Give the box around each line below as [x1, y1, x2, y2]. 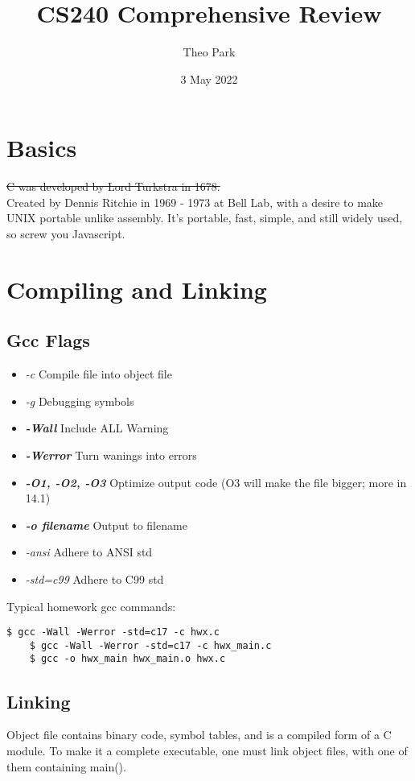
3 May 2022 [180, 70, 238, 87]
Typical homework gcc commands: [6, 597, 176, 614]
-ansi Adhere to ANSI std [25, 543, 153, 560]
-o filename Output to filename [25, 516, 187, 533]
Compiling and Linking [6, 272, 267, 305]
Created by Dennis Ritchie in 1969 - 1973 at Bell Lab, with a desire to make [6, 193, 384, 210]
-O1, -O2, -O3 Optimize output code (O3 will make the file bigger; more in [25, 473, 407, 490]
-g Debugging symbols [25, 392, 134, 409]
